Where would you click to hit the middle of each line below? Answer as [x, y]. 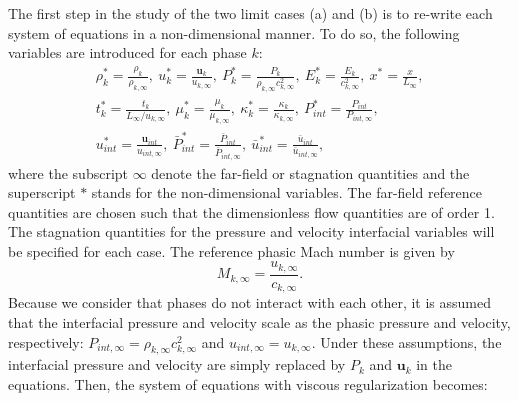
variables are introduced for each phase [127, 52]
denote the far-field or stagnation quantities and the [310, 172]
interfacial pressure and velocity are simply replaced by [177, 364]
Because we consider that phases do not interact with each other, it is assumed [249, 302]
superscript [42, 192]
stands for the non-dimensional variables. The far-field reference [287, 192]
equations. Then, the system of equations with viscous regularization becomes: [248, 384]
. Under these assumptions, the [406, 341]
